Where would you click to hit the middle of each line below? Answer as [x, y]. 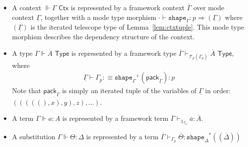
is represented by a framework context [128, 7]
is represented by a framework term [115, 118]
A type [22, 53]
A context [27, 7]
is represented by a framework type [124, 53]
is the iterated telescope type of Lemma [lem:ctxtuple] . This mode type [137, 27]
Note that [27, 90]
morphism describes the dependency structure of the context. [103, 36]
